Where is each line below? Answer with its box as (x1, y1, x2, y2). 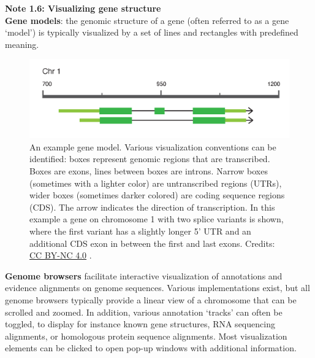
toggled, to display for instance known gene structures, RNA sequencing (5, 317, 275, 330)
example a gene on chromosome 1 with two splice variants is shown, (29, 212, 284, 225)
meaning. (5, 37, 39, 50)
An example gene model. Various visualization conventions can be (29, 140, 276, 153)
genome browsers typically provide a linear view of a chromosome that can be (5, 293, 297, 306)
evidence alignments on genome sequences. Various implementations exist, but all (5, 281, 310, 294)
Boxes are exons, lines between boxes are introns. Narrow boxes (29, 165, 268, 177)
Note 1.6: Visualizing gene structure (5, 2, 161, 14)
